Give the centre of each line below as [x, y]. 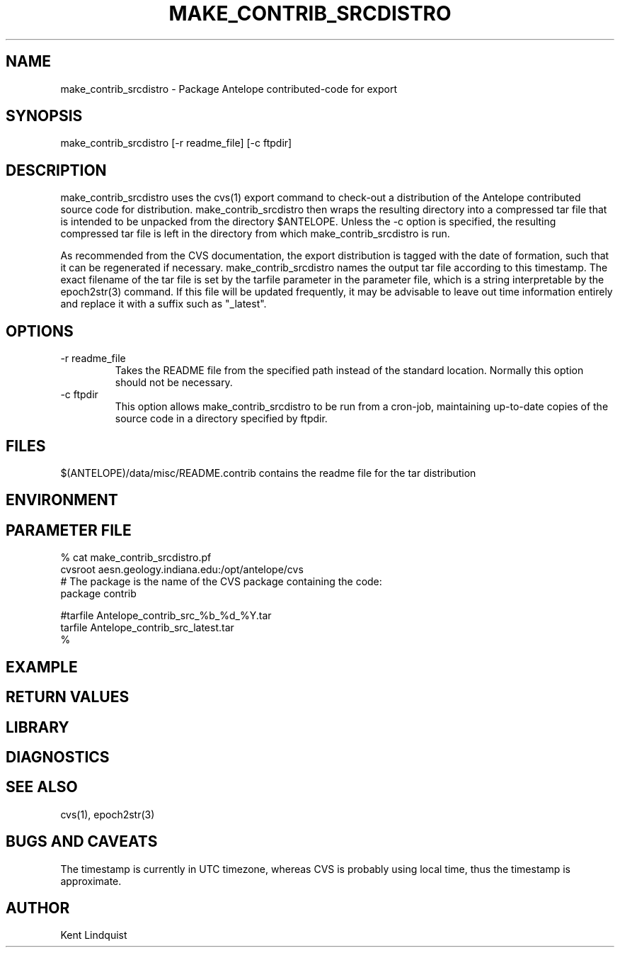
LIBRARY [38, 727]
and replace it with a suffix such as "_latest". [163, 304]
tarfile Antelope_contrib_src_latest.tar [147, 628]
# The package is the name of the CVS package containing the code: [221, 582]
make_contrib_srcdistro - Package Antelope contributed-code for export [229, 89]
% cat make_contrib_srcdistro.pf [136, 558]
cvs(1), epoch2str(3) [108, 814]
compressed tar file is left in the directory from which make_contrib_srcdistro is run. [255, 234]
